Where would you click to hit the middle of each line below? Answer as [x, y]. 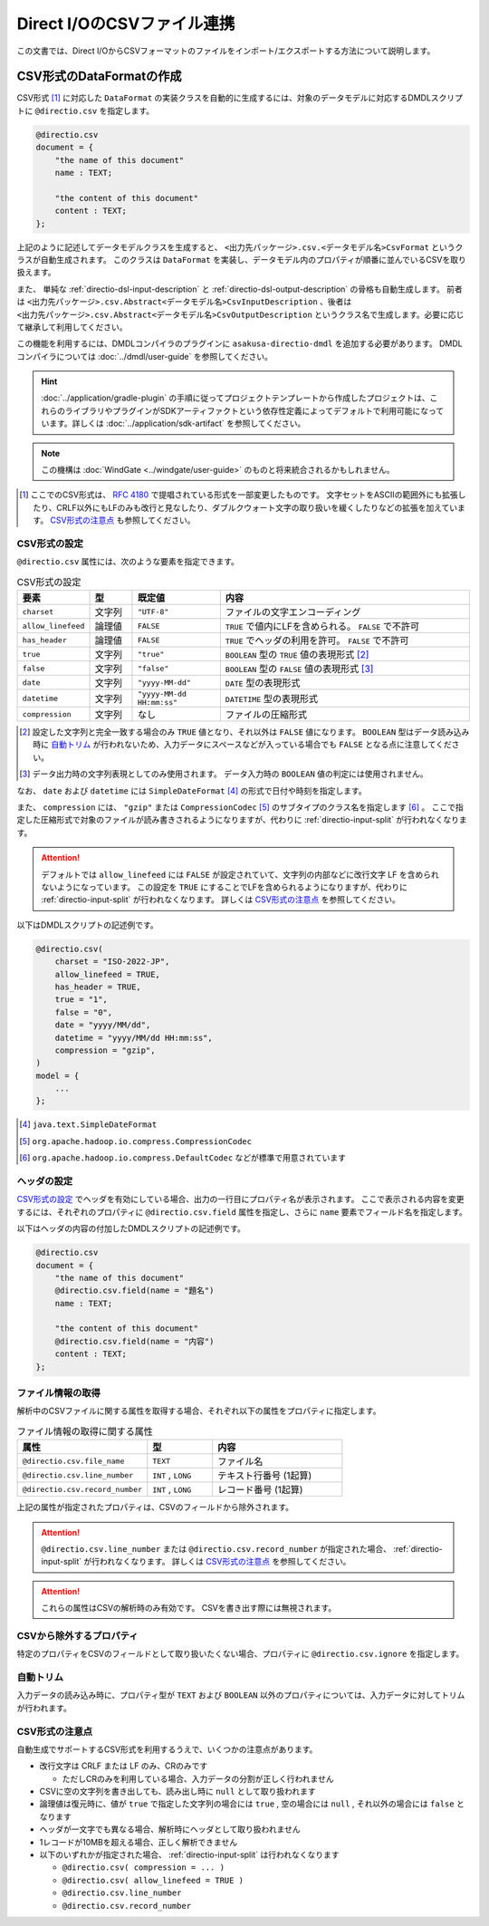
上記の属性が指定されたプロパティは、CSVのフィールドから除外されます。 [155, 1507]
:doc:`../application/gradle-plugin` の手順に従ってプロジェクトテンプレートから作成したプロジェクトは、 [235, 398]
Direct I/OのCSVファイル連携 [126, 24]
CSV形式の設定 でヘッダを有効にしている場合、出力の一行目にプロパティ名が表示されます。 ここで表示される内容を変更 [241, 1199]
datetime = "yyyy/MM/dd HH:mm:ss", [134, 1038]
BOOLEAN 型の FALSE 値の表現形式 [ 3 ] [299, 669]
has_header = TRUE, [98, 987]
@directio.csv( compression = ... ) [144, 1868]
